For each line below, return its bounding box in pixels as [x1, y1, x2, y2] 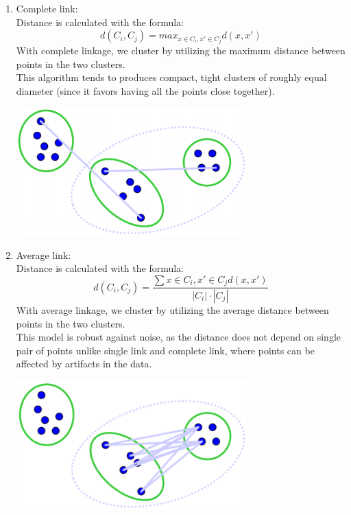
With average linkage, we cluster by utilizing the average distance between [16, 303, 329, 317]
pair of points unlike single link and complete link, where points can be [16, 343, 315, 357]
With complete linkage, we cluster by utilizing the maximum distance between [16, 43, 346, 58]
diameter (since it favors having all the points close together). [16, 84, 275, 98]
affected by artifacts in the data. [16, 356, 152, 371]
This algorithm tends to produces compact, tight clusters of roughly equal [16, 70, 327, 84]
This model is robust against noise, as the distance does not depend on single [16, 330, 341, 344]
